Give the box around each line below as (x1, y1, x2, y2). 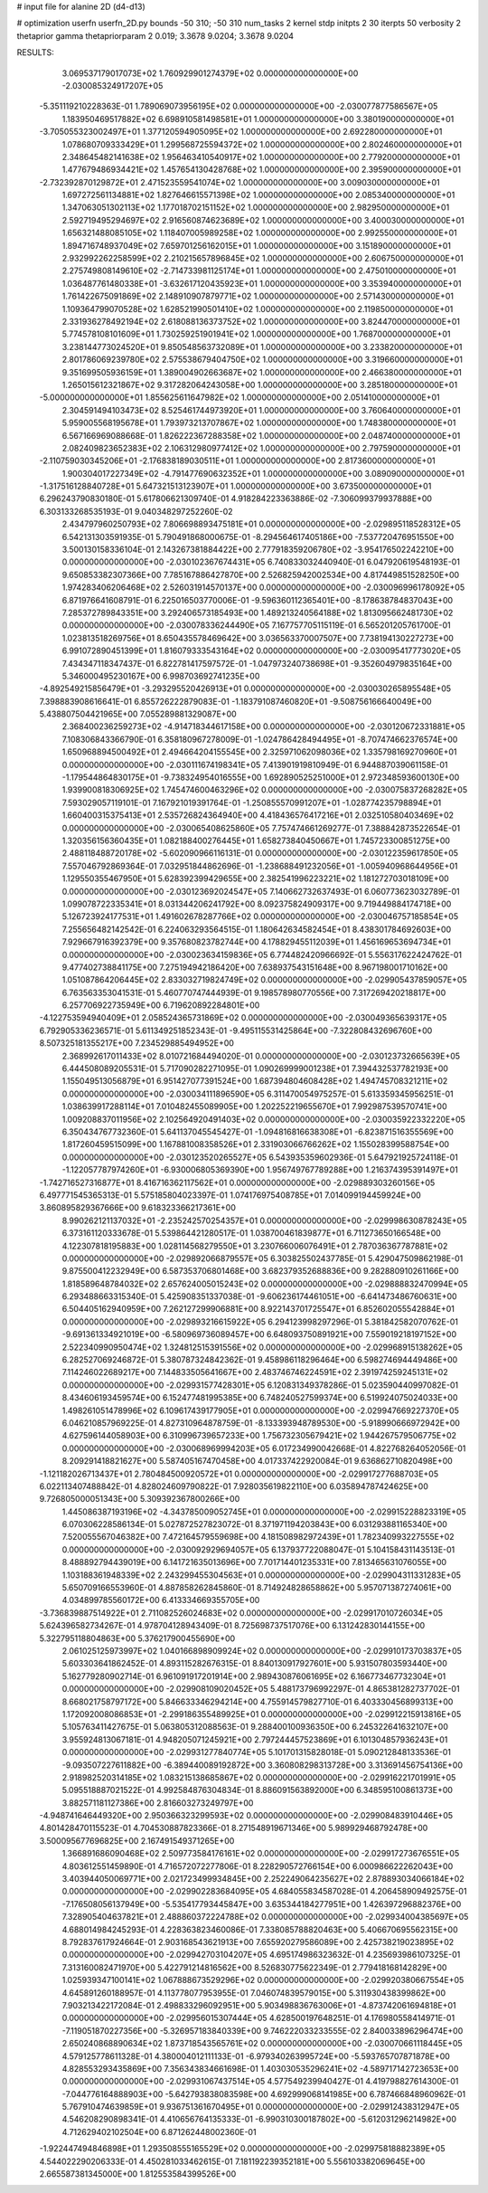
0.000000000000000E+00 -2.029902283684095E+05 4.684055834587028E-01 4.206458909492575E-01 (61, 1886, 467, 1897)
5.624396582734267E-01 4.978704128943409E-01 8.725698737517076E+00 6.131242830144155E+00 (39, 1620, 426, 1631)
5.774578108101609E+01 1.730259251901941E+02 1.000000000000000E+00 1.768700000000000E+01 (61, 328, 451, 339)
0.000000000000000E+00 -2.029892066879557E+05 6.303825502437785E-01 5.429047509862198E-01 (61, 1253, 464, 1264)
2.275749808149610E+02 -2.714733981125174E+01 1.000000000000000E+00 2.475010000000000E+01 (61, 265, 456, 276)
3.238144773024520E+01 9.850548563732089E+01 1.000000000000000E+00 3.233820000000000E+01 (61, 341, 463, 352)
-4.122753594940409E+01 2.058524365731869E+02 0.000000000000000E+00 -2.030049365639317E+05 (39, 1012, 447, 1023)
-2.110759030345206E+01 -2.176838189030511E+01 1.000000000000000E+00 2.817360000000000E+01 (39, 455, 436, 466)
